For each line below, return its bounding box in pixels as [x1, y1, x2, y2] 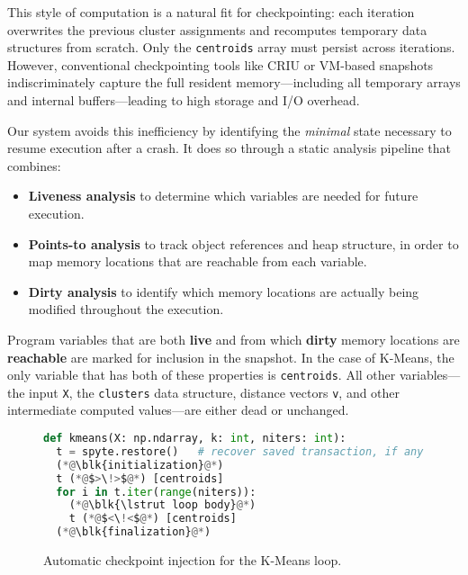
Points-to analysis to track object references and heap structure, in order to [28, 234, 459, 253]
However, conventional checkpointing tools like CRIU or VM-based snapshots [7, 55, 434, 74]
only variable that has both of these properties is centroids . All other [7, 365, 396, 384]
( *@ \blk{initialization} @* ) [56, 458, 224, 472]
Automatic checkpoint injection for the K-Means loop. [43, 551, 342, 570]
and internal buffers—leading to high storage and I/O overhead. [7, 91, 360, 110]
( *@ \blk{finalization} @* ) [56, 526, 211, 539]
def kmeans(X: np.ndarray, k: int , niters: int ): [43, 432, 346, 445]
